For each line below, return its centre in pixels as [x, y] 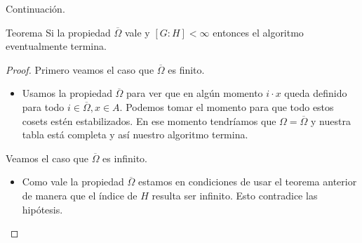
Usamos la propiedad [67, 93]
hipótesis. [42, 209]
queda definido [316, 93]
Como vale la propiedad [73, 182]
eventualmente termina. [56, 46]
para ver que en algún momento [195, 93]
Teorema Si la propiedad [58, 32]
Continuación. [35, 8]
